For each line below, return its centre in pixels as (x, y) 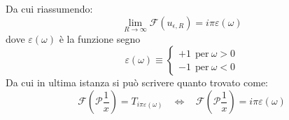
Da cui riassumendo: (49, 8)
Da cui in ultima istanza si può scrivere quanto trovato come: (137, 82)
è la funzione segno (100, 38)
